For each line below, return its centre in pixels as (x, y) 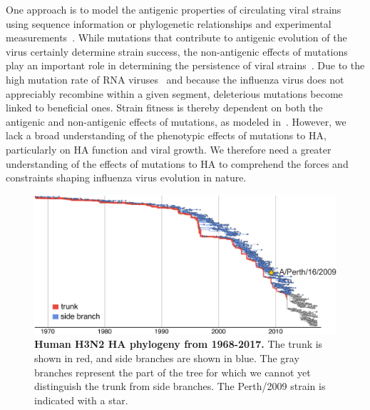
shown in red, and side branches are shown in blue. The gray (167, 357)
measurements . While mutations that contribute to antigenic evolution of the (176, 37)
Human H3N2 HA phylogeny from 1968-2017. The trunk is (179, 344)
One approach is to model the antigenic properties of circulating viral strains (174, 9)
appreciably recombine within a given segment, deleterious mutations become (174, 93)
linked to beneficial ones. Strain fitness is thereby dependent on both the (164, 107)
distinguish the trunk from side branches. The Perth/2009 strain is (180, 386)
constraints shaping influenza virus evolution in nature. (126, 177)
